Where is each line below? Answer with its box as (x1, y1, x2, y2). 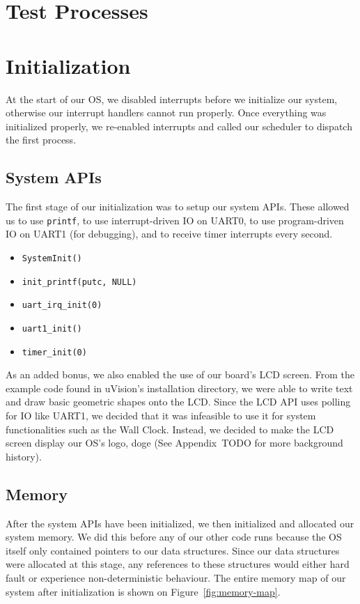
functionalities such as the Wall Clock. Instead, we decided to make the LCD (6, 421, 334, 436)
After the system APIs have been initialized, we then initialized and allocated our (6, 516, 354, 530)
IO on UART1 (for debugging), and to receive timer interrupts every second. (6, 226, 333, 241)
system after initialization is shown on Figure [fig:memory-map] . (6, 584, 281, 598)
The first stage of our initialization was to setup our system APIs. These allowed (6, 199, 350, 214)
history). (6, 449, 42, 463)
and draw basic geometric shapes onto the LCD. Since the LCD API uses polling (6, 394, 351, 409)
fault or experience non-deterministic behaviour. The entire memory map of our (6, 570, 346, 584)
